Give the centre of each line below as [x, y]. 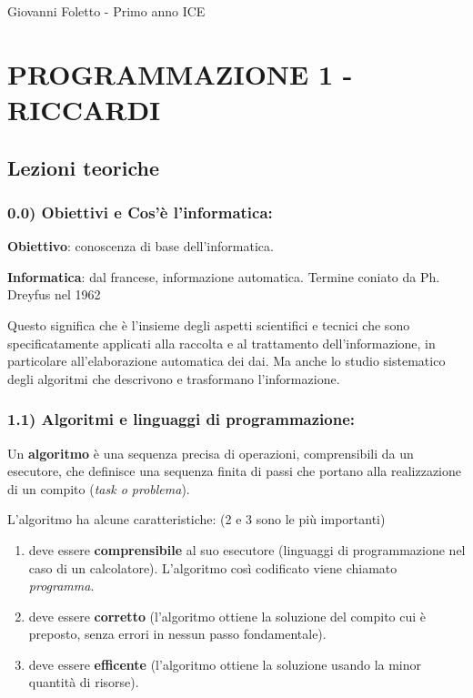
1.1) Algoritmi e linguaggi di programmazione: [181, 419]
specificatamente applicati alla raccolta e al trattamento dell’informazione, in [221, 343]
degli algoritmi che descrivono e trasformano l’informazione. [174, 378]
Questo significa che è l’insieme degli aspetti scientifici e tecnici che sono [209, 324]
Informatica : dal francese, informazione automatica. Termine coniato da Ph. [224, 276]
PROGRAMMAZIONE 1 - [180, 73]
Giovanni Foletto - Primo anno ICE [106, 11]
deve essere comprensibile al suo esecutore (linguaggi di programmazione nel [247, 549]
